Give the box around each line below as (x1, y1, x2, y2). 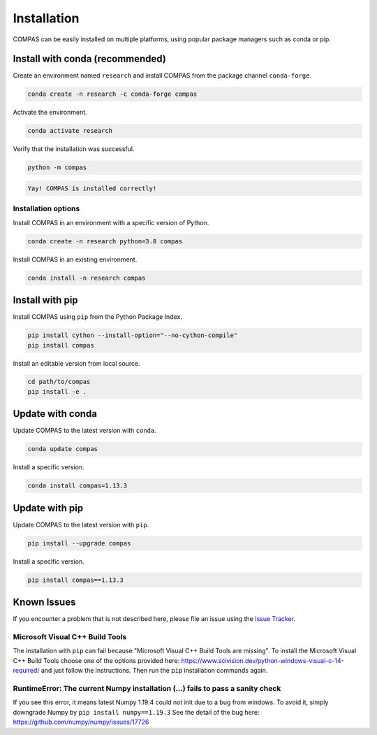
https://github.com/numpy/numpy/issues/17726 (13, 718, 149, 727)
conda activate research (27, 127, 113, 135)
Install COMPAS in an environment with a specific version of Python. (13, 218, 209, 227)
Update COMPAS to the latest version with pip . (13, 520, 149, 529)
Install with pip (13, 294, 78, 306)
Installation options (13, 204, 80, 213)
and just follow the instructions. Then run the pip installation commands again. (40, 666, 268, 675)
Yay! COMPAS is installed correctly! (27, 184, 157, 192)
